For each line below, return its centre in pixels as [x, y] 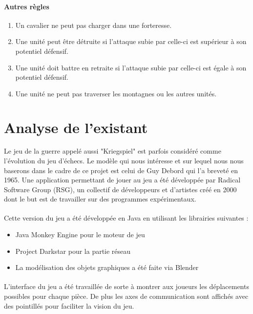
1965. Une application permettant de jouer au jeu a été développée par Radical [122, 180]
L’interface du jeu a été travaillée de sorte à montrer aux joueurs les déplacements [126, 286]
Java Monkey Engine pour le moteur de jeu [80, 235]
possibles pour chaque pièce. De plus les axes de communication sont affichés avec [126, 296]
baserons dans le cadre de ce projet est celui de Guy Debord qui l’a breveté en [121, 170]
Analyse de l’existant [76, 127]
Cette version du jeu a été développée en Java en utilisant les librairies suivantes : [126, 218]
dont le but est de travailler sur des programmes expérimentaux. [100, 199]
